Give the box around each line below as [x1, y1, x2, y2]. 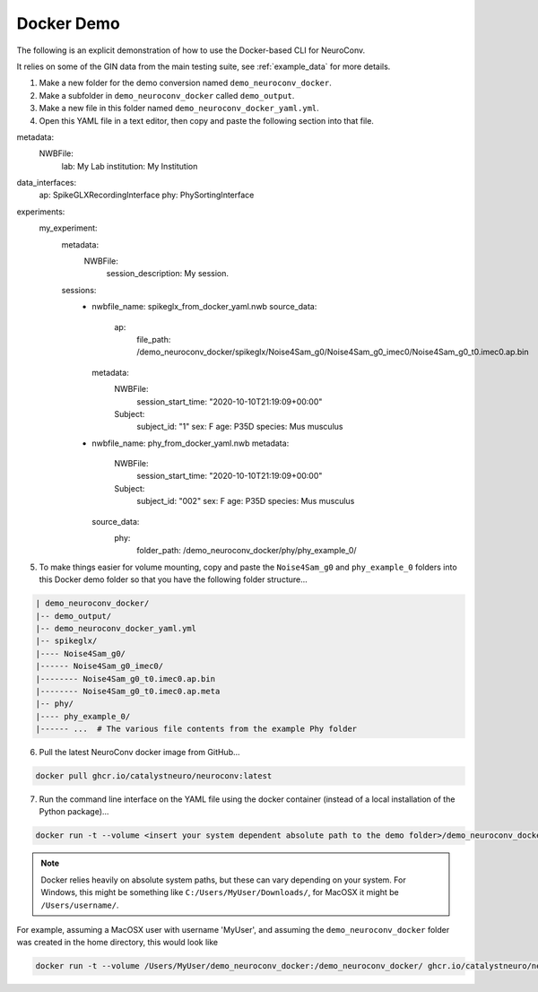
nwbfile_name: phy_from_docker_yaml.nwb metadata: [91, 438, 290, 448]
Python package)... [39, 806, 109, 817]
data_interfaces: [16, 178, 76, 188]
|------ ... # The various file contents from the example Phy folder [35, 724, 358, 735]
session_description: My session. [106, 268, 229, 279]
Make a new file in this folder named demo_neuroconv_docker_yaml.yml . [39, 103, 320, 114]
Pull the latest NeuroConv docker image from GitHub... [39, 747, 241, 758]
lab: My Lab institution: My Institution [61, 161, 198, 171]
